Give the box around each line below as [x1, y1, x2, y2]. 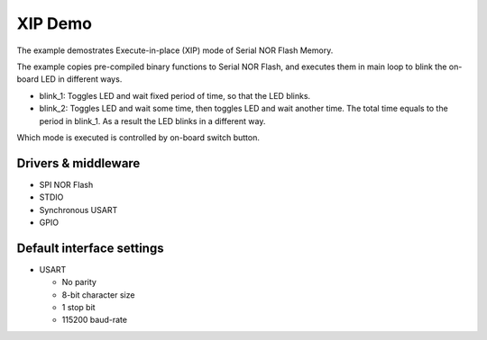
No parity [61, 277, 96, 288]
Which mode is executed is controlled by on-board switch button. [16, 131, 261, 143]
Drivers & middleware [16, 156, 141, 171]
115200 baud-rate [61, 315, 128, 326]
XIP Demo [16, 13, 92, 33]
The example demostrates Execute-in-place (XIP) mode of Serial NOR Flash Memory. [16, 45, 334, 56]
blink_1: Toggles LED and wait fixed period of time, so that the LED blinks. [39, 90, 311, 101]
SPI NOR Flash [39, 179, 94, 190]
